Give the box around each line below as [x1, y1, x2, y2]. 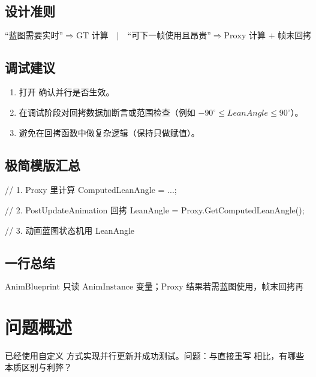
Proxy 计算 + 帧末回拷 [224, 32, 312, 41]
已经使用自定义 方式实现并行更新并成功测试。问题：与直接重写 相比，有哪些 [5, 349, 305, 361]
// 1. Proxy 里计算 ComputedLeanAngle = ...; [5, 183, 177, 196]
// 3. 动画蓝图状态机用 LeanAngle [5, 224, 135, 236]
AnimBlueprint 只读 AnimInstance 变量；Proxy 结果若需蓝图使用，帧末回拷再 [5, 283, 304, 292]
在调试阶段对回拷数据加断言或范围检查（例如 [19, 106, 195, 118]
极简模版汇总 [5, 155, 80, 174]
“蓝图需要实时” [5, 32, 64, 41]
